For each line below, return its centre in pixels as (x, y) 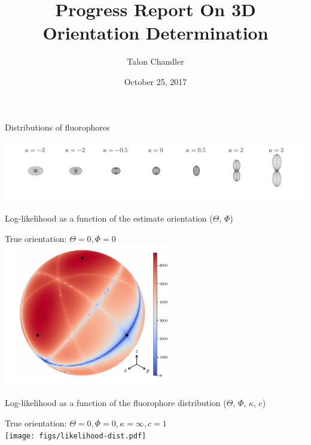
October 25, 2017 (155, 81)
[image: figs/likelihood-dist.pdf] (76, 436)
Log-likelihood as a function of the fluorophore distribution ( (116, 403)
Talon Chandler (155, 61)
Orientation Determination (155, 33)
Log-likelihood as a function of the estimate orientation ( (109, 218)
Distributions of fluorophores (57, 127)
